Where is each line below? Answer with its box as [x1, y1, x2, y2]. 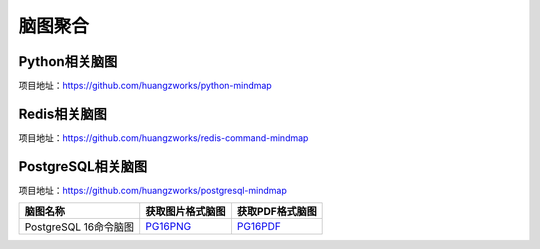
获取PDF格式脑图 [236, 205, 317, 219]
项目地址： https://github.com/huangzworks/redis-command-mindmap [18, 131, 309, 144]
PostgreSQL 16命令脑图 [24, 220, 135, 234]
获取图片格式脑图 [145, 205, 226, 219]
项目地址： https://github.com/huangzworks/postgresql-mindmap [18, 184, 287, 196]
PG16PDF [236, 220, 282, 234]
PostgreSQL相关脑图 [18, 158, 148, 175]
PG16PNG [145, 220, 192, 234]
